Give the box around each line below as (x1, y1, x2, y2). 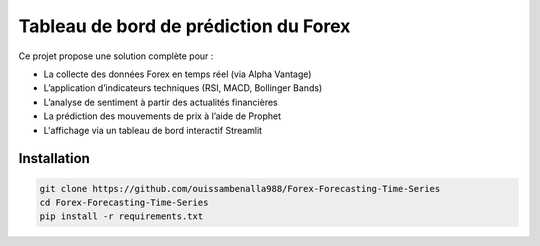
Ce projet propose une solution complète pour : (18, 50, 214, 62)
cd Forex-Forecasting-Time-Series (39, 196, 209, 208)
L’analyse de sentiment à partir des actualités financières (43, 96, 279, 108)
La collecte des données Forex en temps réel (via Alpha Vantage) (43, 68, 312, 80)
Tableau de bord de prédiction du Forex (18, 15, 351, 37)
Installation (18, 150, 90, 167)
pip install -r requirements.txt (39, 211, 204, 222)
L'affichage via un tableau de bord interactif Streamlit (43, 124, 263, 136)
